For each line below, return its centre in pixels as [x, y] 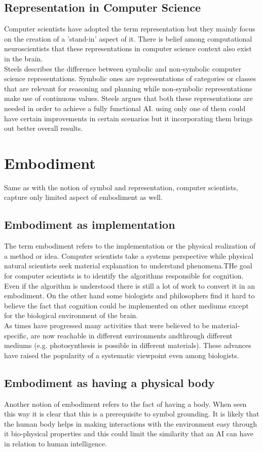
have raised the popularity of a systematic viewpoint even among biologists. [122, 355]
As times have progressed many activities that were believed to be [107, 325]
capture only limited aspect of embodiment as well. [83, 197]
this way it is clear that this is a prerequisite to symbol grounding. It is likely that [132, 414]
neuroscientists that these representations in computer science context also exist [128, 48]
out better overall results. [44, 128]
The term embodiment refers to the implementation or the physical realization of [130, 246]
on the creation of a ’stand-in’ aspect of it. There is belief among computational [128, 38]
